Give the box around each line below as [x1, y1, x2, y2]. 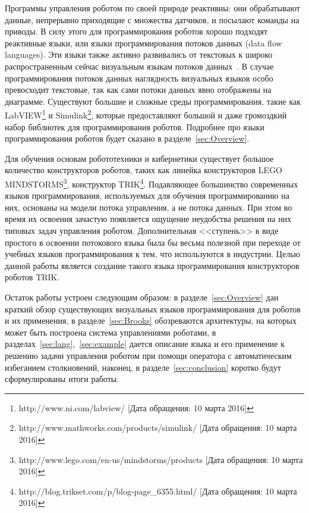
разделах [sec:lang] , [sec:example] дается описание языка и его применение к [5, 337, 285, 350]
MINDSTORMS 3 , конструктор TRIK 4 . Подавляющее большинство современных [5, 176, 298, 190]
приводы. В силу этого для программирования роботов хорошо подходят [5, 25, 268, 37]
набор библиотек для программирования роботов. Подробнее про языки [5, 120, 264, 133]
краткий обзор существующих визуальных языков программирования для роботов [5, 302, 301, 315]
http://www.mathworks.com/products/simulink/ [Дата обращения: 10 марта [18, 421, 297, 434]
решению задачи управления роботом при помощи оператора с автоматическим [5, 349, 292, 361]
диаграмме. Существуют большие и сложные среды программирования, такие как [5, 95, 301, 107]
